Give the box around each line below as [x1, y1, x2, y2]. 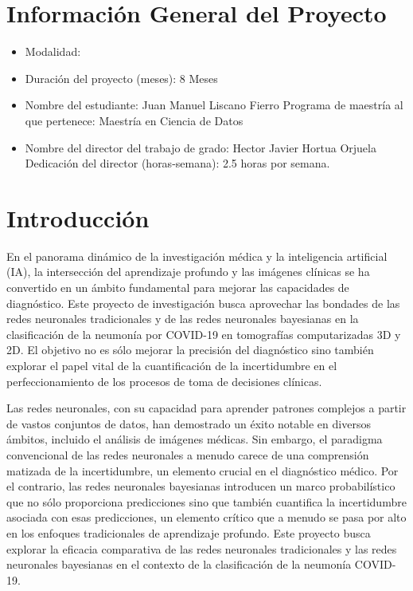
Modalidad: [25, 43, 81, 60]
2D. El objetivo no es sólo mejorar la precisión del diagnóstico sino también [6, 341, 374, 358]
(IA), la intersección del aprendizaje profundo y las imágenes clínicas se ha [6, 263, 370, 280]
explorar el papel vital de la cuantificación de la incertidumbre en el [6, 357, 337, 373]
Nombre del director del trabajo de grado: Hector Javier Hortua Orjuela [25, 139, 376, 156]
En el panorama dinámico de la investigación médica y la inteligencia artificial [6, 247, 388, 264]
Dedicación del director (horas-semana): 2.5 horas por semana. [25, 155, 330, 171]
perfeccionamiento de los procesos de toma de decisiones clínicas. [6, 372, 322, 389]
